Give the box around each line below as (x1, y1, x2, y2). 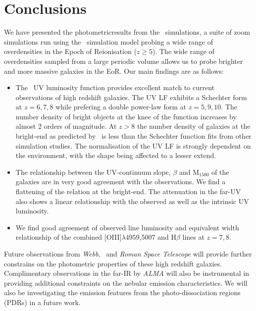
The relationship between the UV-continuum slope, (15, 166, 171, 177)
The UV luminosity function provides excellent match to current (15, 82, 215, 93)
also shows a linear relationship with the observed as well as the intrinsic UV (15, 196, 249, 206)
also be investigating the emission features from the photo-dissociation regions (4, 287, 241, 298)
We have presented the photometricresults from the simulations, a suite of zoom (4, 27, 250, 37)
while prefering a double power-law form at (55, 102, 187, 112)
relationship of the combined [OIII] (15, 232, 122, 242)
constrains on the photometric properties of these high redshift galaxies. (4, 258, 222, 268)
